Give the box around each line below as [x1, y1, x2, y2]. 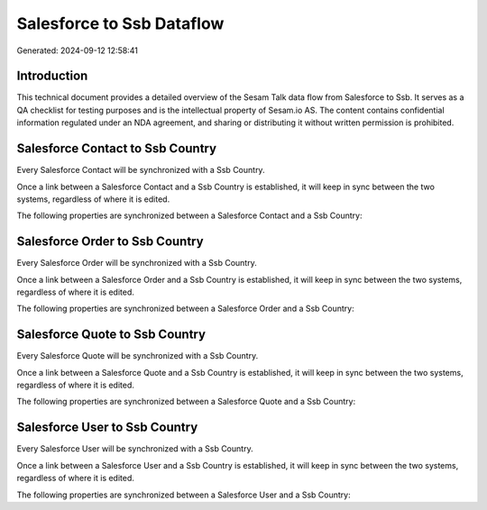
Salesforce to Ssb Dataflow [16, 14, 225, 33]
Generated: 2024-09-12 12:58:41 [16, 45, 139, 56]
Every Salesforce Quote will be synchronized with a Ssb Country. [16, 351, 259, 361]
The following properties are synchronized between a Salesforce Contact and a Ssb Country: [16, 210, 363, 221]
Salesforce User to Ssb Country [16, 420, 198, 435]
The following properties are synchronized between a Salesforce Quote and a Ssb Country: [16, 396, 356, 407]
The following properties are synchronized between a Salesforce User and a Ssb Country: [16, 489, 351, 500]
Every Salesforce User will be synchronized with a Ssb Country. [16, 443, 253, 454]
